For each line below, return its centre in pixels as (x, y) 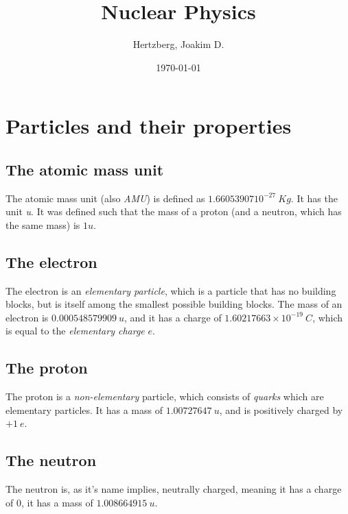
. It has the (314, 198)
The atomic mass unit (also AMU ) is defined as (105, 198)
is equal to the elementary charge (75, 331)
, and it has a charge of (173, 317)
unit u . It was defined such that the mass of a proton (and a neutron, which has (174, 211)
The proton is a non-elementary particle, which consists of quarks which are (165, 396)
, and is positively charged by (281, 409)
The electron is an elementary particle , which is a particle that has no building (171, 290)
